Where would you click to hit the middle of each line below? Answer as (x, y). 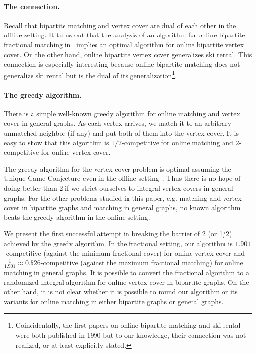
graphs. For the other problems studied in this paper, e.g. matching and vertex (123, 197)
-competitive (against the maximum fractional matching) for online (142, 263)
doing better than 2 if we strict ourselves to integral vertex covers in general (119, 188)
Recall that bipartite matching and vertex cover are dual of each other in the (120, 25)
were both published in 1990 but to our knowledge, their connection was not (131, 335)
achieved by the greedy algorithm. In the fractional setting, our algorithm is (118, 243)
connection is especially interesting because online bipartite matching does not (122, 64)
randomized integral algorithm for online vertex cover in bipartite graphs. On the (127, 282)
